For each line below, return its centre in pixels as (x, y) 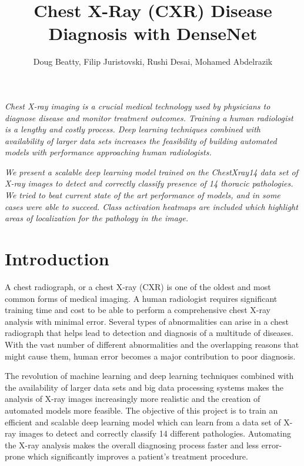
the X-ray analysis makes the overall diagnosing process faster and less (132, 445)
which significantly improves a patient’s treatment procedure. (138, 456)
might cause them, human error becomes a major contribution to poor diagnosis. (150, 356)
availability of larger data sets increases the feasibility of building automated (141, 140)
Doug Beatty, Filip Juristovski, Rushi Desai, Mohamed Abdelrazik (153, 61)
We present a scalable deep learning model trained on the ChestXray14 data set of (151, 172)
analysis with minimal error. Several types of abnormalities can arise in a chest (147, 321)
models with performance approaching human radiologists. (108, 152)
